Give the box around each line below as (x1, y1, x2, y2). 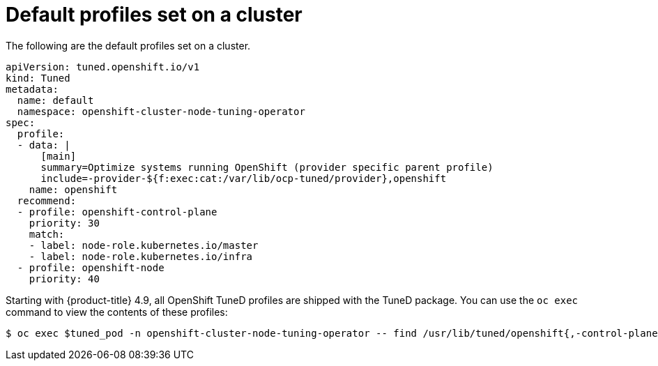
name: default (17, 94, 94, 106)
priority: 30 (29, 217, 100, 229)
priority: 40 (29, 273, 100, 284)
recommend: (17, 195, 77, 206)
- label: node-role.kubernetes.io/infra (29, 250, 253, 262)
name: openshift (29, 183, 118, 195)
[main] (40, 150, 77, 162)
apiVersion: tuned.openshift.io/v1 (6, 61, 200, 73)
